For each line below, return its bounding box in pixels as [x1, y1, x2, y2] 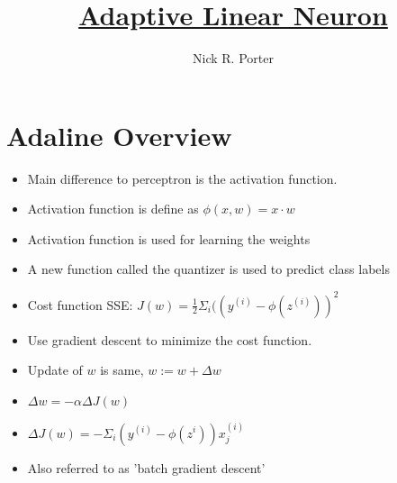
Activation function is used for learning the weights [27, 229, 311, 248]
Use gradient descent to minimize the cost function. [27, 330, 312, 349]
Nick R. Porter [193, 49, 274, 68]
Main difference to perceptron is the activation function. [27, 169, 338, 187]
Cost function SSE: [27, 295, 133, 314]
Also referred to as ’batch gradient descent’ [27, 458, 266, 477]
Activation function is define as [27, 199, 199, 218]
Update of [27, 360, 83, 379]
